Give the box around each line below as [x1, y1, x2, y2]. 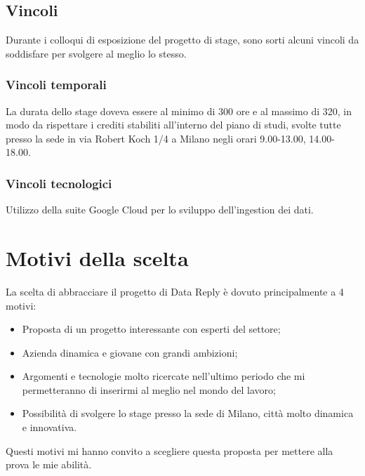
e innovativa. [22, 420, 77, 435]
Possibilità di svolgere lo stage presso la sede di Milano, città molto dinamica [22, 406, 354, 421]
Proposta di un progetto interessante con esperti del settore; [22, 322, 281, 336]
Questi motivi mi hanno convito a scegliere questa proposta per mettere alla [6, 443, 333, 458]
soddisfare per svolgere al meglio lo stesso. [6, 46, 187, 60]
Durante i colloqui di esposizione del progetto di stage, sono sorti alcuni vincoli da [6, 32, 359, 47]
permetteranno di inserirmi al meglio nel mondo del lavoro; [22, 382, 276, 397]
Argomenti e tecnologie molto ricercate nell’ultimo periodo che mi [22, 369, 305, 383]
